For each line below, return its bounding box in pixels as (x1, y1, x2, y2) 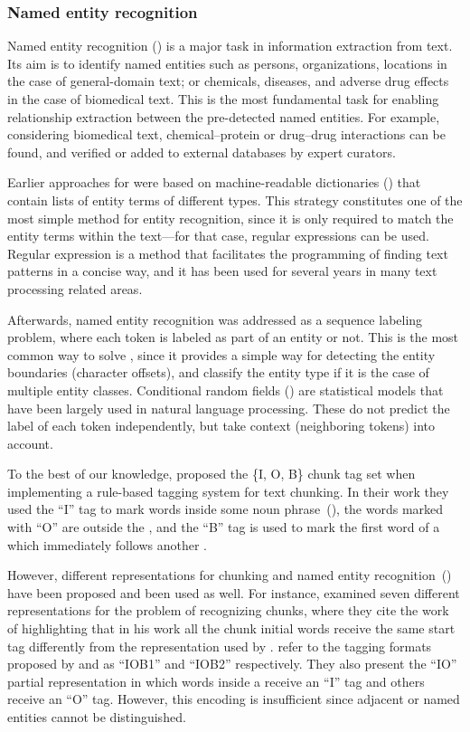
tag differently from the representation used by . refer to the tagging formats (7, 636, 432, 655)
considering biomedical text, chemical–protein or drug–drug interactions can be (7, 125, 446, 144)
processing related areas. (7, 279, 143, 298)
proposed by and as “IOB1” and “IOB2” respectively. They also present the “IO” (7, 654, 457, 673)
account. (7, 433, 53, 452)
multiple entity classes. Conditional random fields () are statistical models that (7, 380, 444, 399)
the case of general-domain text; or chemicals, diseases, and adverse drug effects (7, 71, 449, 90)
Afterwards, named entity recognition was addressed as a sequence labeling (7, 309, 423, 328)
